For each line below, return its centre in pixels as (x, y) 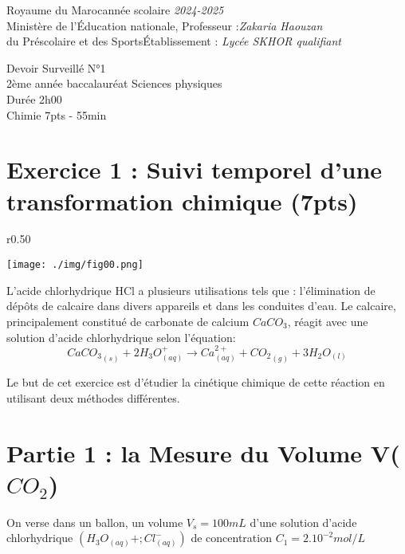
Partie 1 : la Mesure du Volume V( (203, 452)
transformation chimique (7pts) (182, 200)
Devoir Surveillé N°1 (56, 67)
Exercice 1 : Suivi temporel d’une (195, 169)
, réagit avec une (328, 321)
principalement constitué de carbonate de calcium (128, 321)
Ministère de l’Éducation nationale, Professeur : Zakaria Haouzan (165, 25)
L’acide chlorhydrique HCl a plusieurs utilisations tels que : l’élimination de (191, 290)
